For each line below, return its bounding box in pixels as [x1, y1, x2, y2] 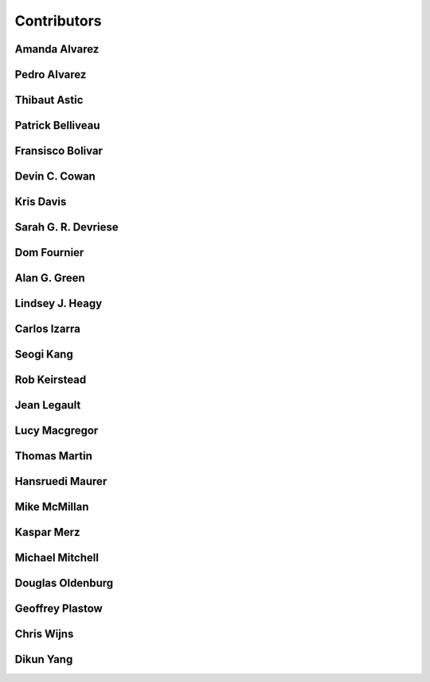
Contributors [14, 12, 103, 30]
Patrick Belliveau [14, 119, 100, 132]
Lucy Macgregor [14, 424, 99, 438]
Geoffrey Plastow [14, 602, 103, 616]
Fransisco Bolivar [14, 144, 104, 158]
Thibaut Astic [14, 93, 84, 107]
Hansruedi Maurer [14, 475, 107, 488]
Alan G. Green [14, 271, 85, 285]
